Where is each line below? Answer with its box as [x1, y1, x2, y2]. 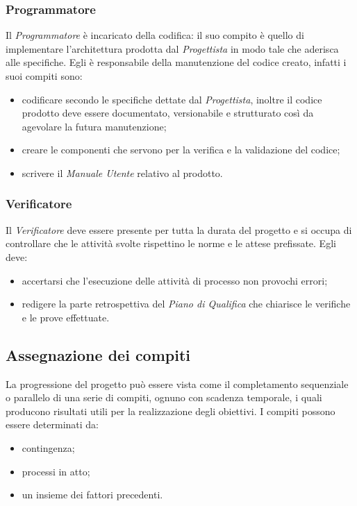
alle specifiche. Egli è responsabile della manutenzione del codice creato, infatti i [6, 55, 347, 69]
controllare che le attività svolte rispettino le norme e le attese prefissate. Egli [6, 236, 336, 251]
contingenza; [22, 440, 75, 455]
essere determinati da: [6, 417, 99, 432]
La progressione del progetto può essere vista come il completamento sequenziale [6, 376, 349, 391]
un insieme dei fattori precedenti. [22, 487, 163, 502]
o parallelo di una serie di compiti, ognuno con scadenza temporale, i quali [6, 390, 322, 405]
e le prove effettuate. [22, 310, 110, 324]
